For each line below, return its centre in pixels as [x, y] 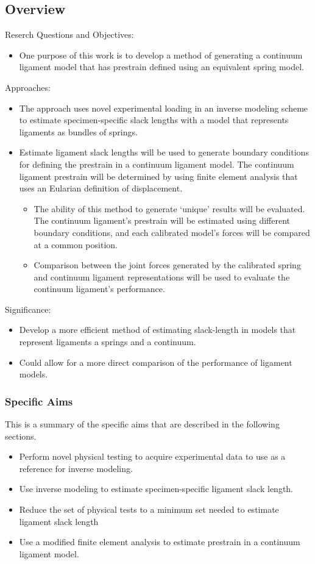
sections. [21, 436]
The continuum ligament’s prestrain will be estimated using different [162, 220]
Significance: [28, 309]
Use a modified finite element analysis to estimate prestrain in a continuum [160, 542]
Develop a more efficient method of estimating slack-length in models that [157, 330]
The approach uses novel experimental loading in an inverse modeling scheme [164, 108]
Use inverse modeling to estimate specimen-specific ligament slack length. [156, 489]
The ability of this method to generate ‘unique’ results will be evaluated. [169, 208]
